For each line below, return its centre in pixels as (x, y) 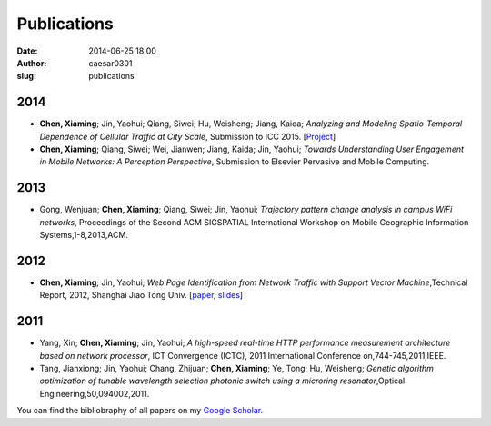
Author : (32, 63)
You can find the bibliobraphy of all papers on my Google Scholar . (140, 411)
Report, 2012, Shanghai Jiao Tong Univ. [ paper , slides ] (141, 295)
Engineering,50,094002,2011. (95, 393)
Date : (27, 51)
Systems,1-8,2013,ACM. (84, 235)
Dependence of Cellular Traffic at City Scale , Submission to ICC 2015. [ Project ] (188, 136)
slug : (26, 76)
